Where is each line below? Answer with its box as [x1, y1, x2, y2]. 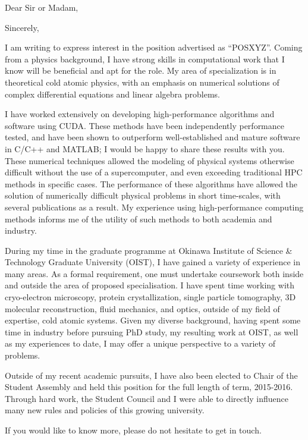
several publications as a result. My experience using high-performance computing [5, 200, 304, 213]
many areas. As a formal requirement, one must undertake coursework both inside [5, 267, 304, 279]
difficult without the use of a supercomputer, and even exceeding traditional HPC [5, 166, 303, 178]
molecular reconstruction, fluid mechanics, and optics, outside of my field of [5, 302, 280, 315]
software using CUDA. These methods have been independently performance [5, 119, 284, 131]
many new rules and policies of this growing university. [5, 404, 205, 416]
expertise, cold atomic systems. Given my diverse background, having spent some [5, 314, 301, 326]
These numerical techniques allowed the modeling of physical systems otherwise [5, 154, 294, 166]
